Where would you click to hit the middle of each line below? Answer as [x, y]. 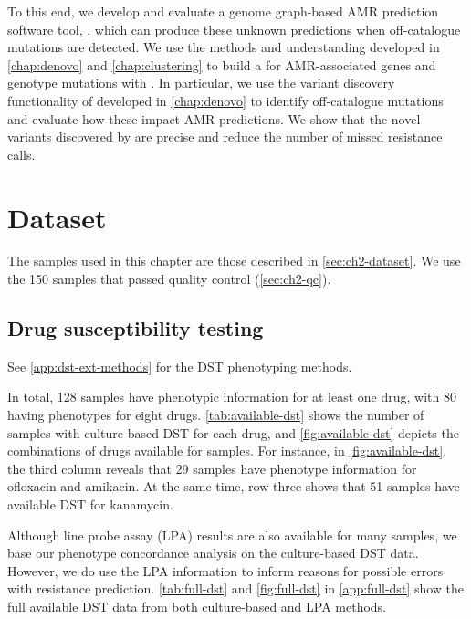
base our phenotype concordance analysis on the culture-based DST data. [213, 553]
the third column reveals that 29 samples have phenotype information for [212, 468]
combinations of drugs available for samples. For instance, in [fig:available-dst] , [227, 451]
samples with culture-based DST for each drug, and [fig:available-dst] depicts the [233, 432]
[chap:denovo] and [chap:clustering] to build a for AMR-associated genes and [222, 64]
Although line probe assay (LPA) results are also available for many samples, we [232, 535]
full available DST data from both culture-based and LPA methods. [197, 606]
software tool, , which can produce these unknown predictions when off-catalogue [234, 29]
